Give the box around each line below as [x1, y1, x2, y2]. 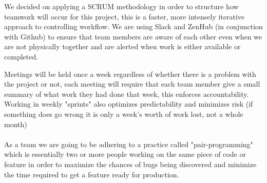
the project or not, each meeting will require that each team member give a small [4, 78, 260, 89]
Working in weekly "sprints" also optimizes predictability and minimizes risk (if [4, 98, 253, 109]
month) [4, 118, 27, 129]
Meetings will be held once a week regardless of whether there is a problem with [4, 68, 256, 79]
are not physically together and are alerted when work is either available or [4, 41, 241, 52]
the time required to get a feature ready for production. [4, 169, 179, 179]
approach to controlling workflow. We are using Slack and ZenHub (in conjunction [4, 21, 263, 32]
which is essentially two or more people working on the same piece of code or [4, 149, 246, 159]
